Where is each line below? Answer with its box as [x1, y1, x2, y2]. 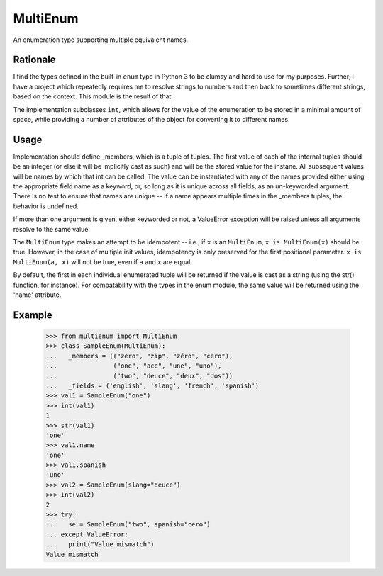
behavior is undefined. [13, 202, 79, 210]
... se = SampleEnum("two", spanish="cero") [45, 521, 211, 529]
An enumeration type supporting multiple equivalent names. [13, 35, 189, 44]
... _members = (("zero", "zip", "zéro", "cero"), [45, 351, 233, 360]
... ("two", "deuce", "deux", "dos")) [45, 372, 233, 380]
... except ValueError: [45, 530, 129, 538]
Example [13, 309, 52, 321]
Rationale [13, 54, 56, 66]
